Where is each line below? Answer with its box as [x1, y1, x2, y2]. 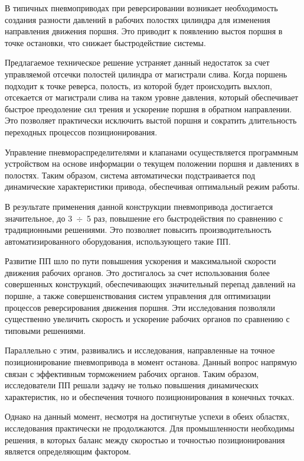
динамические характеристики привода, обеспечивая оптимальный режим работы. [5, 180, 300, 193]
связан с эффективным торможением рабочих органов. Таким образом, [5, 367, 259, 379]
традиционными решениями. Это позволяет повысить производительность [5, 223, 272, 236]
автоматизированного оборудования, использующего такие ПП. [5, 235, 231, 247]
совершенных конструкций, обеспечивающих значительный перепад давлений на [5, 278, 296, 290]
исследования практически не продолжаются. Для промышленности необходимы [5, 422, 295, 434]
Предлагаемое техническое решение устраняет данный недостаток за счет [5, 56, 270, 69]
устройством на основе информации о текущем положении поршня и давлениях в [5, 157, 299, 170]
